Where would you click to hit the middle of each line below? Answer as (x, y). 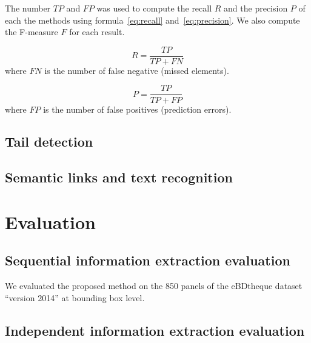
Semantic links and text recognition (119, 177)
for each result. (97, 32)
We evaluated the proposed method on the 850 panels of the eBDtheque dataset (154, 286)
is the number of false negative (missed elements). (137, 70)
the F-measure (32, 32)
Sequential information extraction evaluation (148, 260)
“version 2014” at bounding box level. (75, 297)
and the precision (256, 8)
